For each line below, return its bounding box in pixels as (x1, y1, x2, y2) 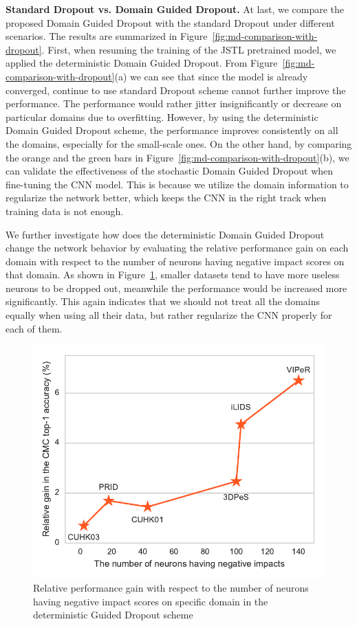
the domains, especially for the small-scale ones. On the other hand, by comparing (6, 136, 352, 150)
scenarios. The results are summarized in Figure (6, 29, 208, 43)
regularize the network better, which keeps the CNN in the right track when (6, 190, 327, 205)
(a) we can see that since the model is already (114, 69, 308, 83)
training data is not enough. (6, 203, 124, 218)
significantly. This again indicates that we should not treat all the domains (6, 294, 321, 309)
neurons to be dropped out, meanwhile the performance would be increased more (6, 280, 347, 295)
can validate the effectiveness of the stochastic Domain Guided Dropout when (6, 164, 334, 178)
